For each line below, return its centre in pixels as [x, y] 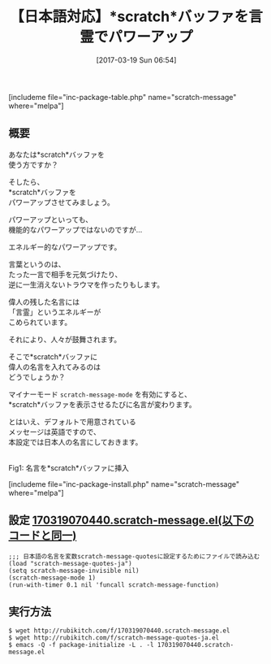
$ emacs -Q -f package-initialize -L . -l [81, 645]
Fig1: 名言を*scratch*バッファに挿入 [69, 467]
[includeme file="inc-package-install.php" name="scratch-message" [124, 484]
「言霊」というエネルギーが [55, 312]
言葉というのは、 [37, 264]
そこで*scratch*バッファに [53, 356]
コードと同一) [43, 536]
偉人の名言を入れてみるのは [55, 367]
